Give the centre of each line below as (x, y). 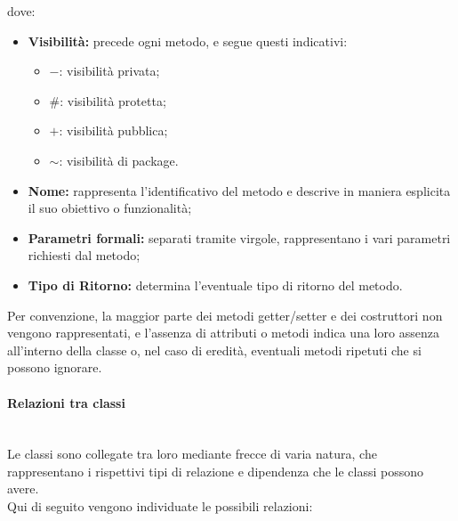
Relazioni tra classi (66, 402)
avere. (23, 488)
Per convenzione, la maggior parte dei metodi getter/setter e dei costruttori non (225, 315)
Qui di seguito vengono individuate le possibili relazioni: (160, 506)
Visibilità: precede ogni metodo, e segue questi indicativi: (188, 41)
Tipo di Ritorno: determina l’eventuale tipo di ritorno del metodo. (215, 285)
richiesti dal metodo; (84, 255)
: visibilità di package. (119, 160)
